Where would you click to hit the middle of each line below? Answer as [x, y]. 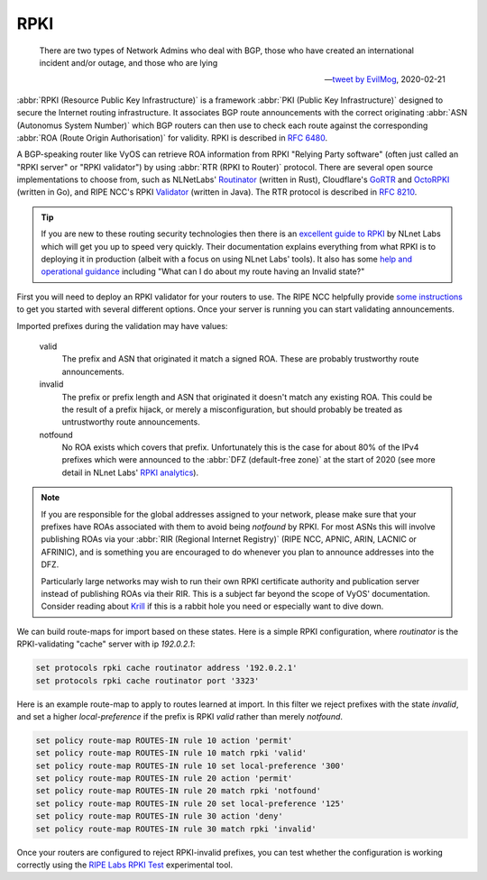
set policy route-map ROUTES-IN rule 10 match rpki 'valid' [171, 753]
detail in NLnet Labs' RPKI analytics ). [130, 472]
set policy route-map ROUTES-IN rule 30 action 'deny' [159, 816]
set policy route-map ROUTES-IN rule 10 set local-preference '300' [190, 765]
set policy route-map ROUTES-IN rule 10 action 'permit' [164, 740]
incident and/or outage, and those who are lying [129, 62]
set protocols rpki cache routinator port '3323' [147, 680]
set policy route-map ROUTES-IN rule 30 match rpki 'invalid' [176, 829]
